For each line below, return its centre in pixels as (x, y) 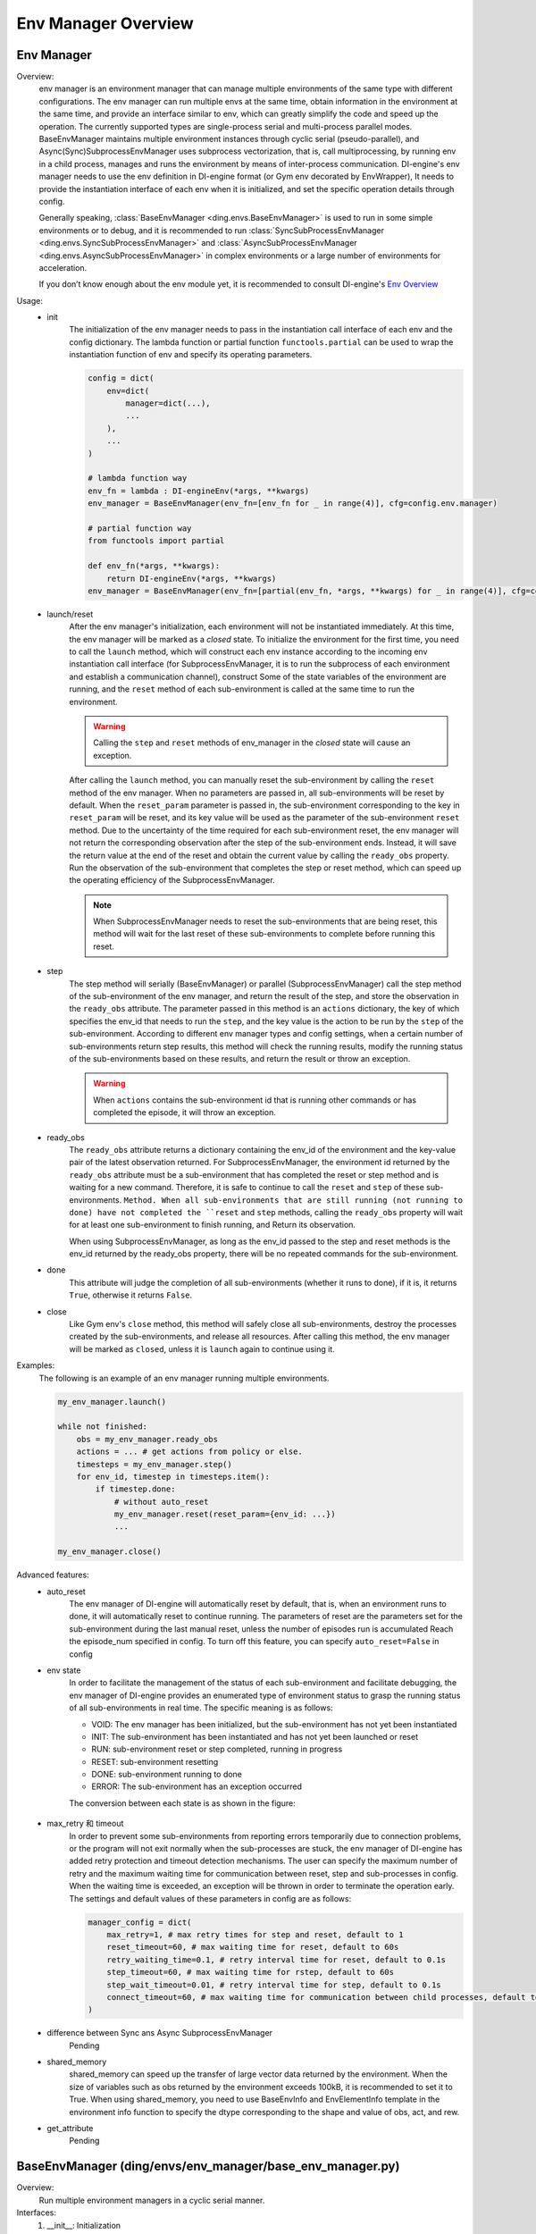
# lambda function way (138, 479)
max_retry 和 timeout (85, 1824)
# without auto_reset (161, 1502)
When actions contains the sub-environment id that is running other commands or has (255, 1100)
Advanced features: (53, 1575)
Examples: (36, 1365)
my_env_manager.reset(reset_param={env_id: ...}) (225, 1514)
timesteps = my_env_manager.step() (154, 1464)
